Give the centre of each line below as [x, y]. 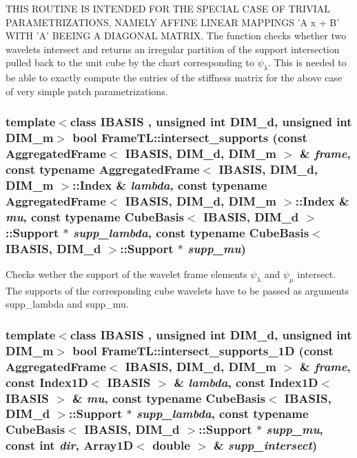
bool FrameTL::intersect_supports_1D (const [203, 350]
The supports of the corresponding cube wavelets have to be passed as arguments [177, 290]
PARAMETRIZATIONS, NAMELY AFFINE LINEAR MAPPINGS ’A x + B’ [173, 22]
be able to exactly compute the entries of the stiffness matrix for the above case [174, 78]
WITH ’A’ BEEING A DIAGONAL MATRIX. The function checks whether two [176, 36]
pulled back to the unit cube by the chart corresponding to [130, 62]
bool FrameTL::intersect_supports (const [190, 138]
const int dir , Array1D [70, 445]
